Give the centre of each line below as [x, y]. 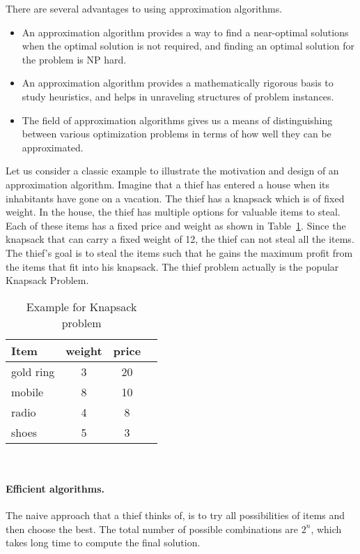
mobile [28, 391]
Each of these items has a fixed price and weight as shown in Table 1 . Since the [176, 225]
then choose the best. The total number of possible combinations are [152, 529]
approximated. [53, 147]
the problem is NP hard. [74, 59]
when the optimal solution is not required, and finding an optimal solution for [188, 46]
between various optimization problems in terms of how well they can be [177, 134]
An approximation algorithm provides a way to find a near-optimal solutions [185, 32]
